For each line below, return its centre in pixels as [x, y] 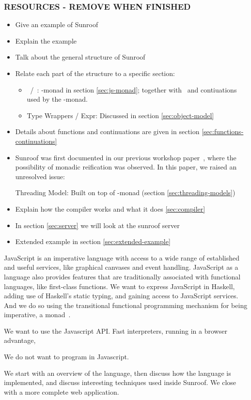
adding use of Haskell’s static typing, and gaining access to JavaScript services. [121, 296]
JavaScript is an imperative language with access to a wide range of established [122, 257]
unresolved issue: [40, 176]
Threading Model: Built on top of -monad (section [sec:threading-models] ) [125, 192]
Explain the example [46, 40]
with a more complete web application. [62, 392]
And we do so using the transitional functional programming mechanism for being [126, 305]
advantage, [20, 340]
